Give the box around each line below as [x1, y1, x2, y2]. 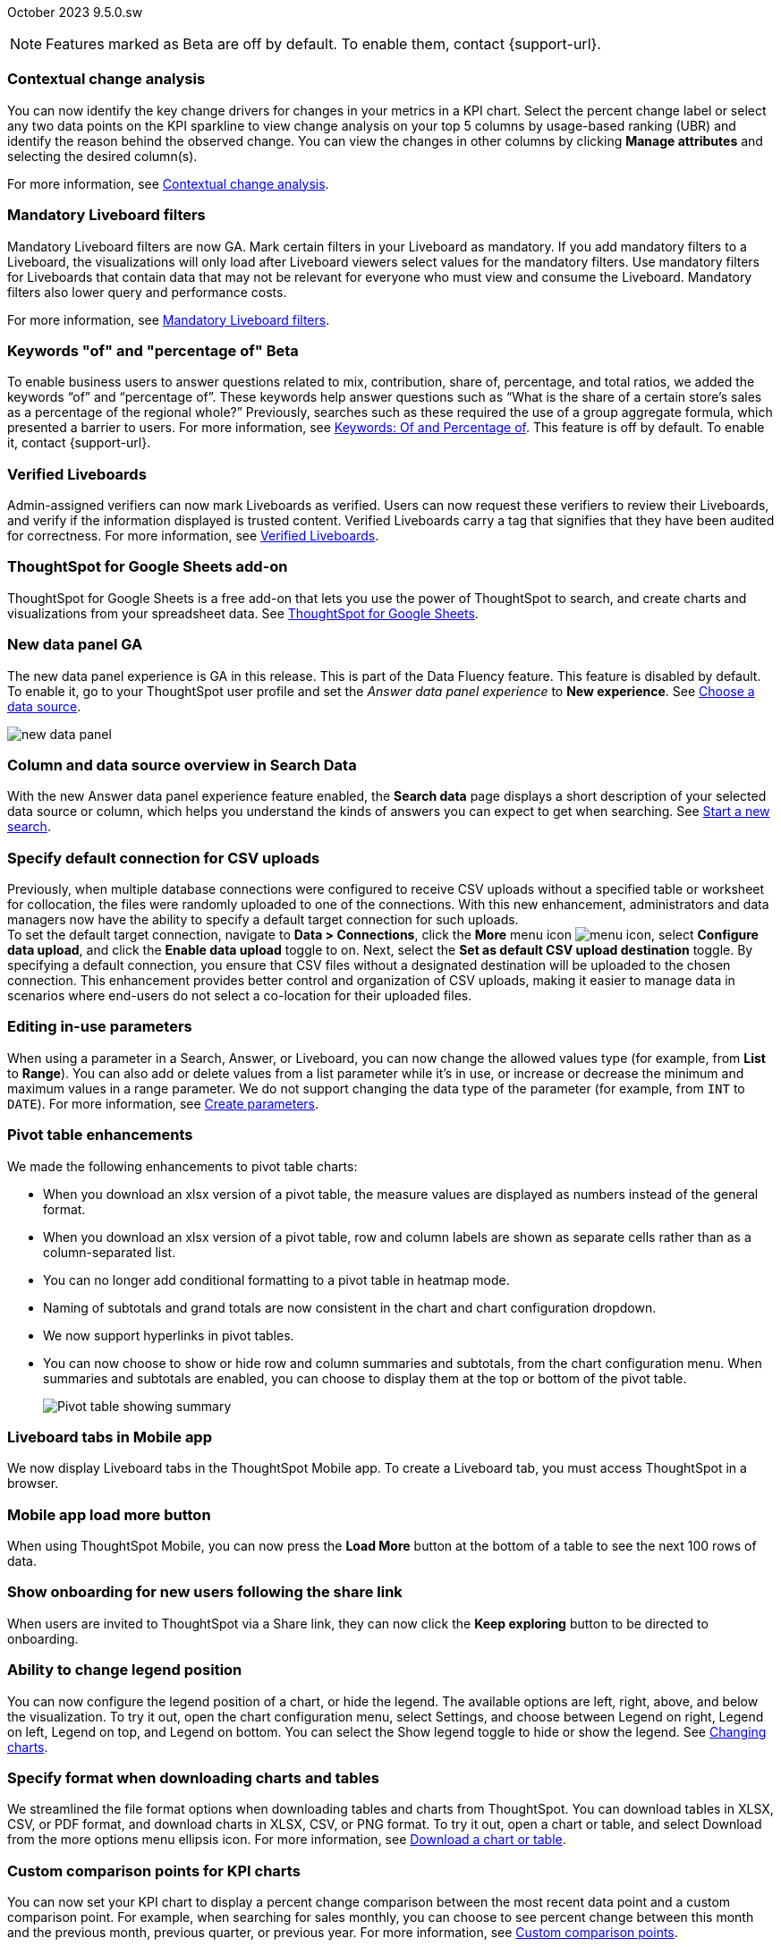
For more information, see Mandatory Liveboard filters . [7, 311, 330, 327]
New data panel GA [7, 635, 143, 654]
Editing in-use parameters [7, 1017, 192, 1036]
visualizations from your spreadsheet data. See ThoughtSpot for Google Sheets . [7, 605, 479, 621]
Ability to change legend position [7, 1661, 242, 1679]
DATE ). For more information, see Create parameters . [7, 1095, 319, 1111]
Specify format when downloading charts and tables [7, 1768, 379, 1787]
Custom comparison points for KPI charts [7, 1861, 301, 1880]
